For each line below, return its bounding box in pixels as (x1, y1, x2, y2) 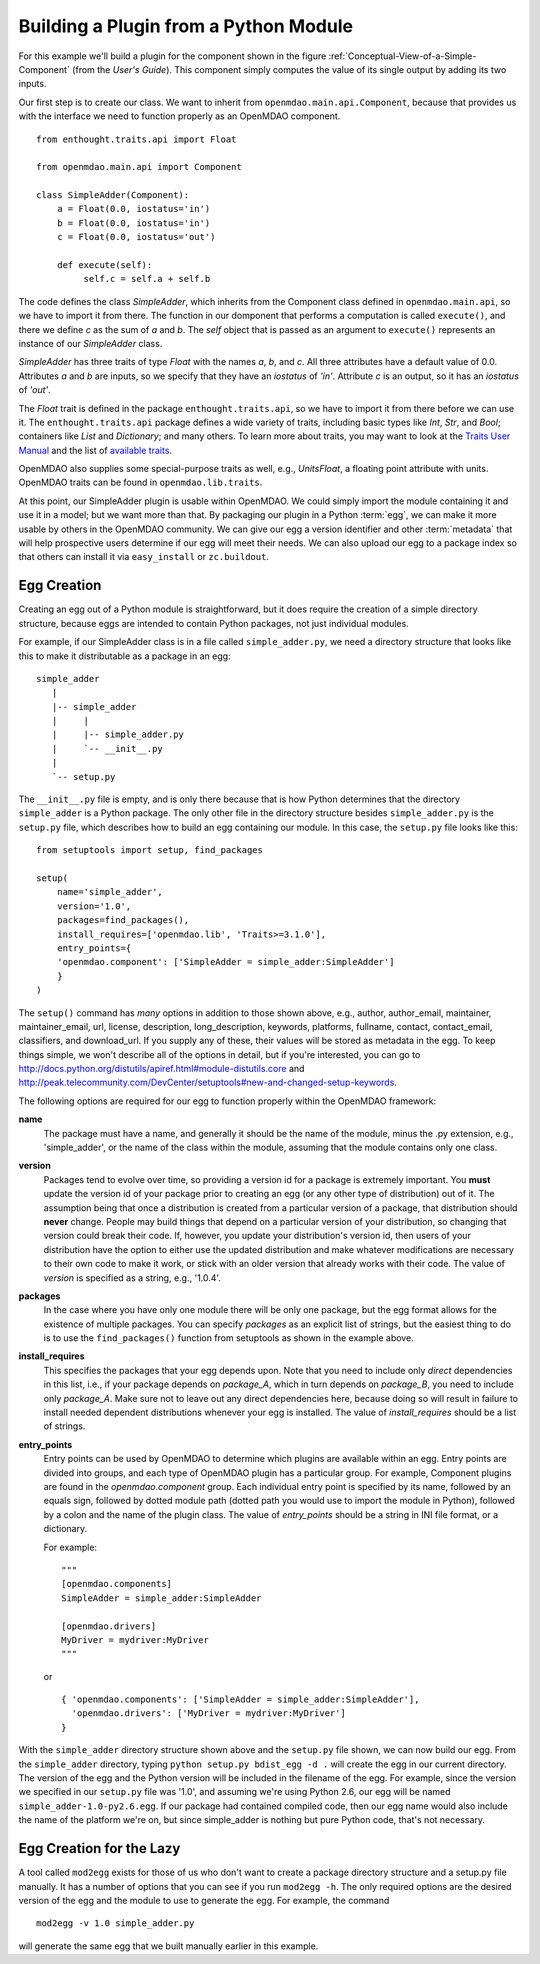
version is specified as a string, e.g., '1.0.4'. (43, 1271, 222, 1284)
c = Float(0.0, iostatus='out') (56, 231, 216, 243)
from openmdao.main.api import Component (36, 161, 242, 173)
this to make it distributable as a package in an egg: (18, 650, 231, 662)
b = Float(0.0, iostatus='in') (56, 217, 211, 229)
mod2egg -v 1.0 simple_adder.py (36, 1918, 195, 1929)
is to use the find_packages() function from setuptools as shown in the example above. (43, 1332, 414, 1344)
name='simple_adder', (56, 886, 164, 898)
